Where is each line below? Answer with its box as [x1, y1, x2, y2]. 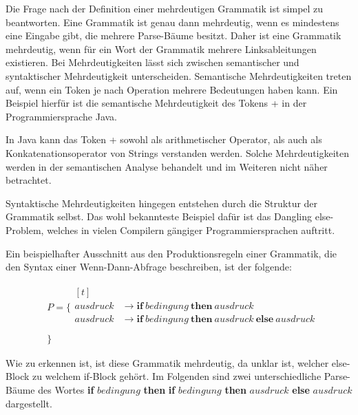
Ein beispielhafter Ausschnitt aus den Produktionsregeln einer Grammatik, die [6, 246, 337, 260]
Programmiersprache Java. [6, 109, 118, 123]
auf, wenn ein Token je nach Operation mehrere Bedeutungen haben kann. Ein [6, 82, 338, 96]
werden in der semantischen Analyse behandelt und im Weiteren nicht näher [6, 159, 328, 173]
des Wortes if [38, 383, 94, 397]
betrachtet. [6, 173, 52, 187]
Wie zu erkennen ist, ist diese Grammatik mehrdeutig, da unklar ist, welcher [6, 355, 329, 370]
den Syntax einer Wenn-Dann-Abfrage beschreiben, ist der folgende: [6, 259, 292, 274]
